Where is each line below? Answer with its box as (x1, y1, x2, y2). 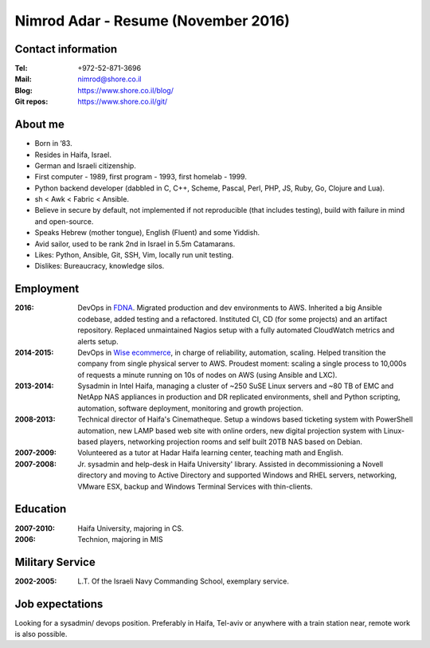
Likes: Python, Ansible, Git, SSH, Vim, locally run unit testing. (34, 250, 234, 260)
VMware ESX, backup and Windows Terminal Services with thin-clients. (77, 481, 313, 491)
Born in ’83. (34, 139, 72, 148)
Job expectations (14, 597, 104, 611)
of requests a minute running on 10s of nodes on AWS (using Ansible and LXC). (77, 370, 338, 379)
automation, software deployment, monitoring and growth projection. (77, 403, 304, 413)
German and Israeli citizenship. (34, 160, 137, 171)
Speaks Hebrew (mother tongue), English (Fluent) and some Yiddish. (34, 228, 260, 238)
